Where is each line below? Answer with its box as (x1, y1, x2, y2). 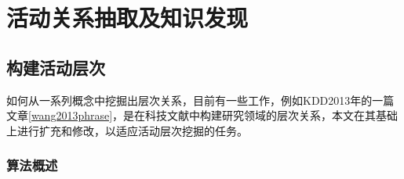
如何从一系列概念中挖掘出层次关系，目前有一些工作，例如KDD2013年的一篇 (6, 91, 395, 108)
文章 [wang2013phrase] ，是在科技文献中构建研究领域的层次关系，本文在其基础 (6, 107, 399, 124)
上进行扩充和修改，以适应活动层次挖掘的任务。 (6, 122, 248, 138)
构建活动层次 (6, 55, 105, 79)
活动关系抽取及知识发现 (6, 2, 249, 34)
